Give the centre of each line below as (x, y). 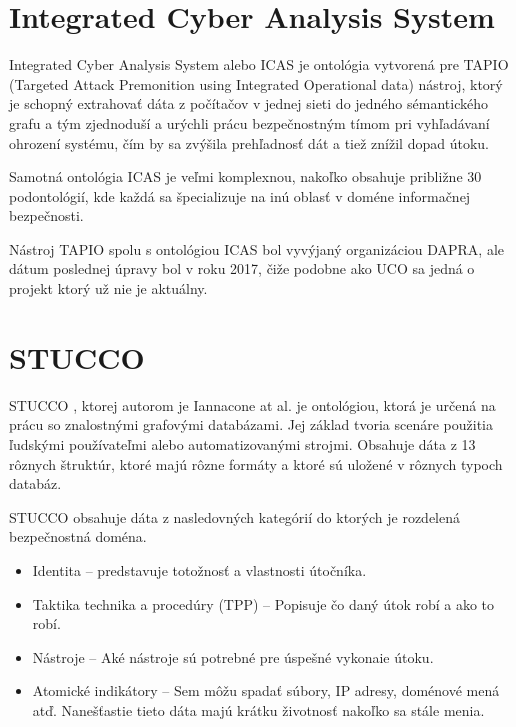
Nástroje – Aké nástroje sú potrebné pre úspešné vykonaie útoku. (233, 656)
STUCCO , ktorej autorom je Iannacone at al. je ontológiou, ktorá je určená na (252, 404)
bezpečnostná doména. (78, 536)
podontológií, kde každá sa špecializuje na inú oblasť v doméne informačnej (240, 195)
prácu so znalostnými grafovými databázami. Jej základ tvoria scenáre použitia (251, 424)
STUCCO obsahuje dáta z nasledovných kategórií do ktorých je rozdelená (234, 516)
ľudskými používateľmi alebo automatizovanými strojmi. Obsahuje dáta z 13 (242, 443)
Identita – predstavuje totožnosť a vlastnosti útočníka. (199, 569)
